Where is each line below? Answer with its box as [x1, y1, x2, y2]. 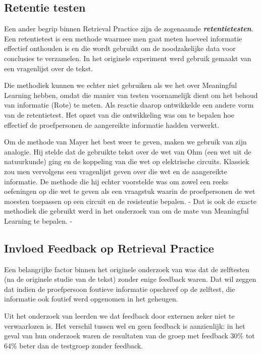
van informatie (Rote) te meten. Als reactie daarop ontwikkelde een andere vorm [4, 99, 254, 110]
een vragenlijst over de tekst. [4, 63, 93, 73]
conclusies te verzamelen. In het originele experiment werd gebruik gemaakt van [4, 53, 251, 63]
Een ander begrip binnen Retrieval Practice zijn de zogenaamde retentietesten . [4, 23, 253, 34]
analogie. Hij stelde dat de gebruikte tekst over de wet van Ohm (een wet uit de [4, 146, 251, 157]
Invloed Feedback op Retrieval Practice [4, 240, 214, 256]
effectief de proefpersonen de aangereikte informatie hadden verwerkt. [4, 119, 220, 130]
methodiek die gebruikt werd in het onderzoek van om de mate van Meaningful [4, 206, 249, 216]
